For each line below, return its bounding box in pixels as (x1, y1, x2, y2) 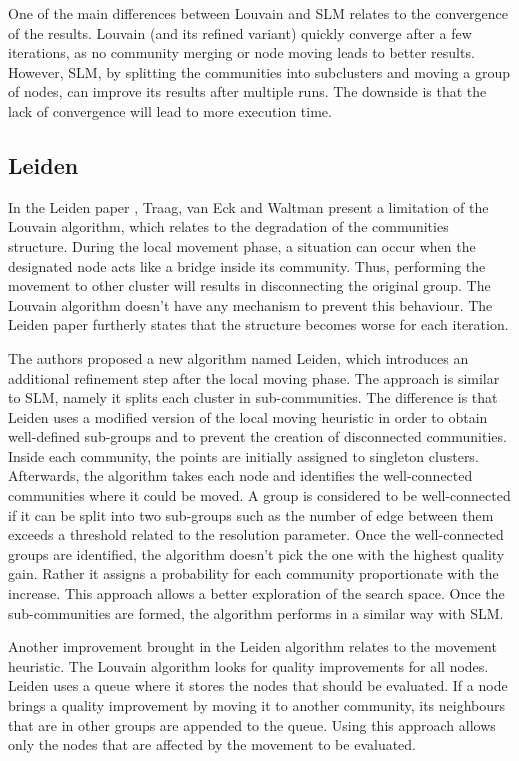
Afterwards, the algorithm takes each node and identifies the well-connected (8, 465, 473, 486)
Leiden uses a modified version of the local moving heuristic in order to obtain (8, 406, 488, 427)
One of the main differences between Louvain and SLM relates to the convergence (8, 3, 508, 23)
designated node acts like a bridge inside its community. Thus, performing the (8, 255, 486, 276)
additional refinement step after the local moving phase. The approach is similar (8, 367, 500, 388)
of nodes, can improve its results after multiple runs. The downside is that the (8, 81, 487, 102)
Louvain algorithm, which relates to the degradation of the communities (8, 216, 449, 237)
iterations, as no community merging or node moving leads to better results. (8, 42, 475, 63)
